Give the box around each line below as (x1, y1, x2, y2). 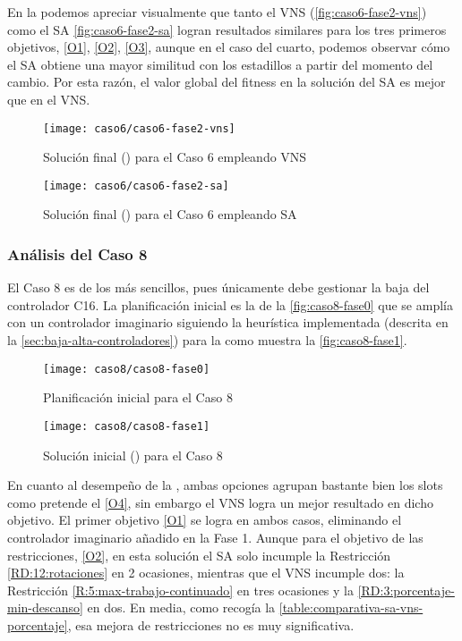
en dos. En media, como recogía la (87, 598, 276, 617)
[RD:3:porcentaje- (357, 580, 455, 599)
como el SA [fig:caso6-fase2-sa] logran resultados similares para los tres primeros (7, 20, 447, 38)
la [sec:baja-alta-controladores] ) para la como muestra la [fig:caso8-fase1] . (7, 331, 407, 350)
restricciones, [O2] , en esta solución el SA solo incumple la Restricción (7, 545, 391, 564)
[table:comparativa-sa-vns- (278, 598, 423, 617)
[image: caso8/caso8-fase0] (43, 362, 210, 375)
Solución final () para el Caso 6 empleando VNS (43, 148, 307, 166)
